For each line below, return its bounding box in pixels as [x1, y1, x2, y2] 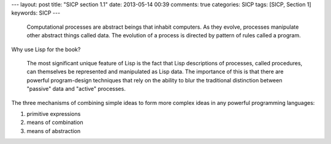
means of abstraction [26, 127, 81, 134]
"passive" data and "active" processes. [26, 85, 126, 93]
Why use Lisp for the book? [11, 46, 81, 53]
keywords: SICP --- [11, 9, 61, 16]
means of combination [26, 119, 83, 126]
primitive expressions [26, 110, 81, 117]
